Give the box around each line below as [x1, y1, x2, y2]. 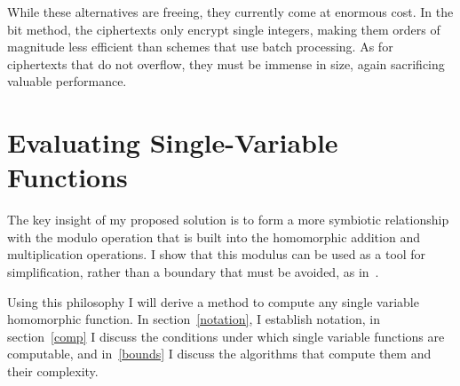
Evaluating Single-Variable [7, 124, 338, 161]
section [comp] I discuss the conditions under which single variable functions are [7, 327, 445, 345]
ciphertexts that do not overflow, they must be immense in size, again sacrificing [7, 54, 445, 73]
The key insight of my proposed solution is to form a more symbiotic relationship [7, 210, 449, 229]
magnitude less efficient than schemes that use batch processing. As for [7, 37, 393, 56]
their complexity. [7, 362, 99, 381]
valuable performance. [7, 72, 127, 91]
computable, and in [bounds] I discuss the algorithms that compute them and [7, 344, 432, 363]
